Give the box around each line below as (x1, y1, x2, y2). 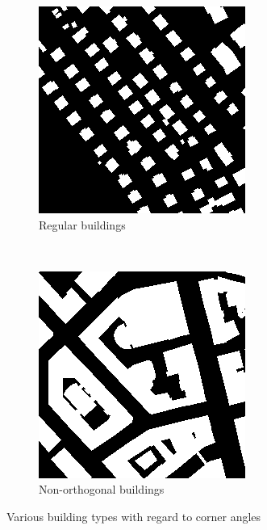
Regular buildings (39, 216, 126, 233)
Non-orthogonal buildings (39, 481, 165, 498)
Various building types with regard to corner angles (6, 507, 261, 524)
